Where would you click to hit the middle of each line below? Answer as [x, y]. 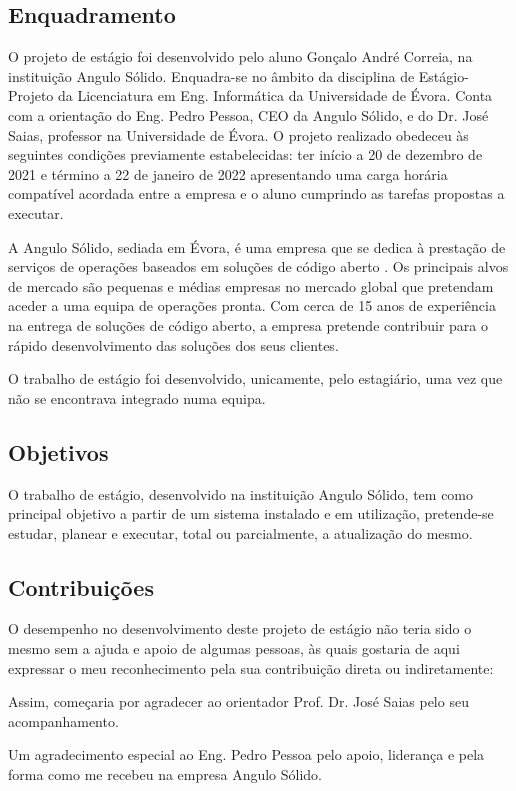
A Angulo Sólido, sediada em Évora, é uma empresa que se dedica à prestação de [257, 246]
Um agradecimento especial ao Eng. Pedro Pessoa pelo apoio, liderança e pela [246, 754]
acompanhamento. [63, 720]
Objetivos [58, 451]
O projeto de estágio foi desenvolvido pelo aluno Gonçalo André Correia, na [240, 56]
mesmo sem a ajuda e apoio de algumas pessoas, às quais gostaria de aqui [234, 648]
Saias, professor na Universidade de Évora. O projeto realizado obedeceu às [238, 134]
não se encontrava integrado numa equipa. [137, 397]
